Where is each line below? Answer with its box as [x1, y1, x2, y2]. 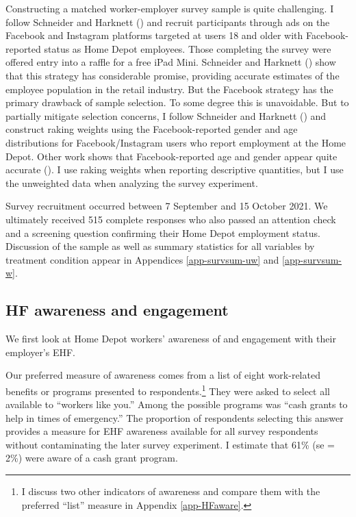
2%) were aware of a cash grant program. [5, 451, 178, 465]
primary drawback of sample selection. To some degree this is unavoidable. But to [5, 95, 349, 110]
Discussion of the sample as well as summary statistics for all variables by [5, 239, 315, 253]
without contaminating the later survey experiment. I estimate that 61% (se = [5, 437, 335, 451]
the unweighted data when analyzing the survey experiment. [5, 175, 258, 190]
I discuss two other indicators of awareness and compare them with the [21, 484, 320, 499]
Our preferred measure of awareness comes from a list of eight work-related [5, 368, 320, 382]
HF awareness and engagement [5, 299, 229, 320]
